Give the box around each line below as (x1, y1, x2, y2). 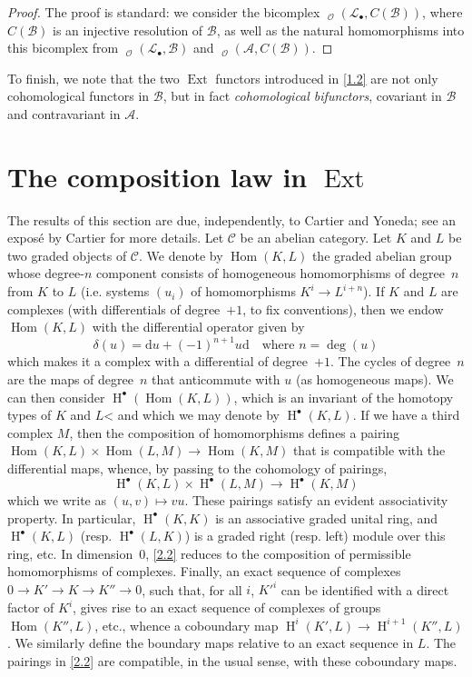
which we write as (7, 491, 106, 509)
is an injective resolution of (53, 20, 203, 39)
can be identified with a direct (280, 580, 449, 599)
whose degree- (7, 264, 84, 283)
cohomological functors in (7, 86, 150, 105)
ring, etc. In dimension (7, 543, 133, 563)
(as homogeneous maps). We (295, 369, 454, 388)
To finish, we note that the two (7, 68, 180, 87)
